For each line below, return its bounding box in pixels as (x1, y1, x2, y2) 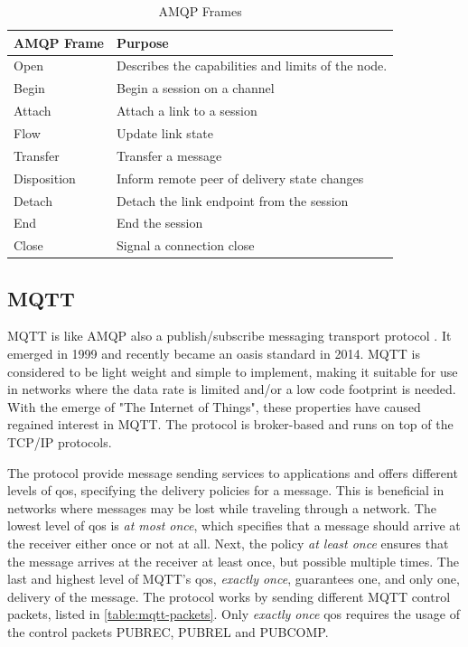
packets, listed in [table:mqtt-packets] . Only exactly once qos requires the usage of (7, 605, 460, 624)
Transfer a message (116, 145, 222, 164)
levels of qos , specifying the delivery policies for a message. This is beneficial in (7, 481, 445, 500)
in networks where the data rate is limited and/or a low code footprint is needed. (7, 380, 456, 399)
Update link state (116, 123, 213, 142)
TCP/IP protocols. (7, 433, 112, 452)
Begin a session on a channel (116, 79, 275, 98)
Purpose (116, 33, 169, 52)
